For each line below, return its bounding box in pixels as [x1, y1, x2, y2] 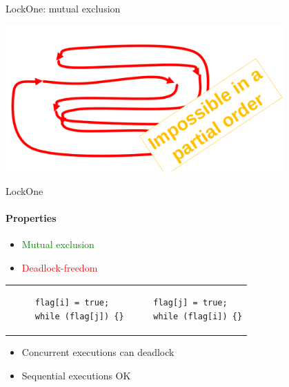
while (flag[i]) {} [153, 311, 243, 321]
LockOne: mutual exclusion [6, 1, 121, 15]
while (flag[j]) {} [34, 311, 124, 321]
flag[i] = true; [34, 298, 110, 308]
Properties [6, 211, 57, 225]
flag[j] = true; [153, 298, 228, 308]
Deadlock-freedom [21, 261, 98, 274]
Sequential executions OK [21, 368, 131, 382]
